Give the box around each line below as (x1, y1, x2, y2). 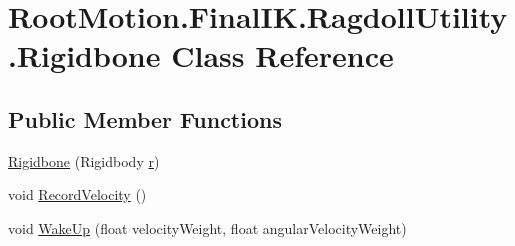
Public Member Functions (8, 103, 282, 134)
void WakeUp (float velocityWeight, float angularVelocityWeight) (8, 217, 407, 238)
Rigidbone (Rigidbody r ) (8, 150, 160, 171)
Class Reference (171, 35, 394, 76)
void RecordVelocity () (8, 184, 147, 205)
